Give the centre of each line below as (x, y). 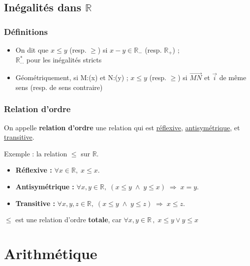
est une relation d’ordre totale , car (68, 220)
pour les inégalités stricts (64, 60)
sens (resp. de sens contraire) (59, 87)
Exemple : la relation (36, 153)
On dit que (32, 50)
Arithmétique (51, 253)
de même (233, 77)
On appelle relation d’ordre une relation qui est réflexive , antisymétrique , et (122, 127)
